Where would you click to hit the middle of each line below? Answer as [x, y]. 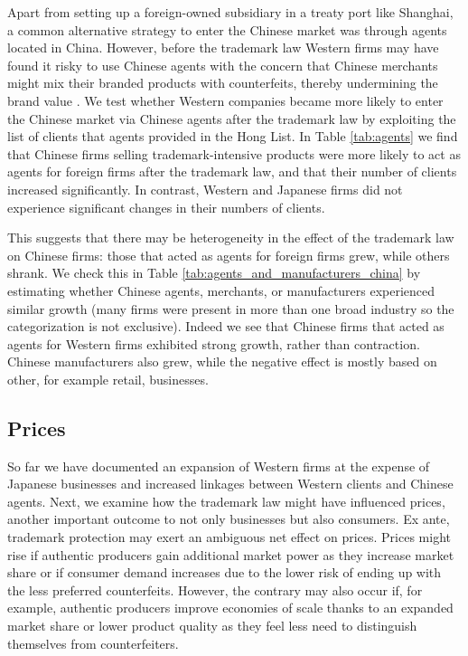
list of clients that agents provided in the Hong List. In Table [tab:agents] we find [233, 136]
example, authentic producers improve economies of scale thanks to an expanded [230, 608]
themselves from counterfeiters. [93, 643]
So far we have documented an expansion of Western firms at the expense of [219, 466]
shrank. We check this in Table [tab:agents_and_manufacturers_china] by [214, 273]
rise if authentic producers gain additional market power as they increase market [231, 554]
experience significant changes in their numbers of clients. [166, 207]
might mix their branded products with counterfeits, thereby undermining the [223, 83]
